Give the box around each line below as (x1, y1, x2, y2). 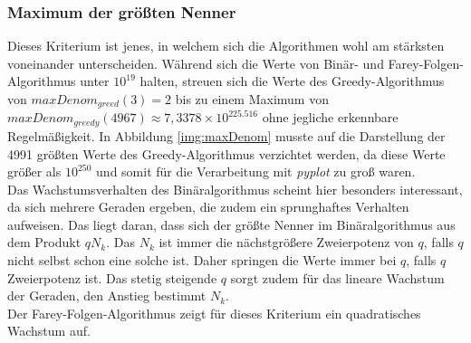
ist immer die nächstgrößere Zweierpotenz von (159, 233, 414, 252)
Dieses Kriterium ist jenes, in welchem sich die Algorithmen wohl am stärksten (7, 36, 445, 55)
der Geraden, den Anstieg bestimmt (7, 286, 207, 305)
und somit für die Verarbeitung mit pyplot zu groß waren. (96, 162, 416, 181)
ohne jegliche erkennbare (262, 108, 399, 127)
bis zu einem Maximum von (175, 90, 329, 108)
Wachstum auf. (7, 321, 91, 340)
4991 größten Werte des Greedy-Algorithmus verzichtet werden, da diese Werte (7, 144, 446, 163)
